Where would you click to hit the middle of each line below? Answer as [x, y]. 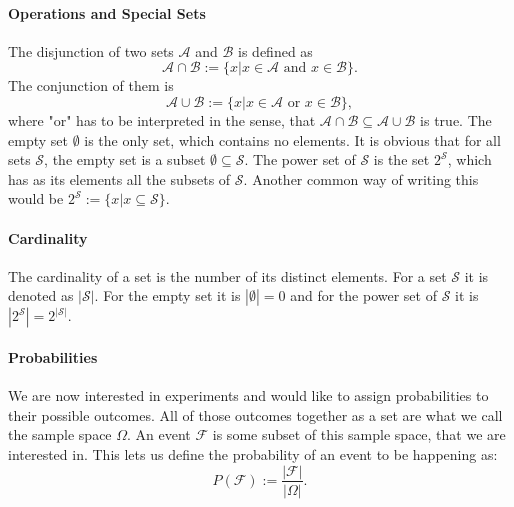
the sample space [60, 434]
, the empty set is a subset [125, 159]
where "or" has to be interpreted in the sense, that [162, 119]
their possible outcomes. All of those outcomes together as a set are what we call [255, 414]
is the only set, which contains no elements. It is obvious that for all [292, 139]
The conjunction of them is [91, 85]
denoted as [41, 295]
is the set [401, 159]
